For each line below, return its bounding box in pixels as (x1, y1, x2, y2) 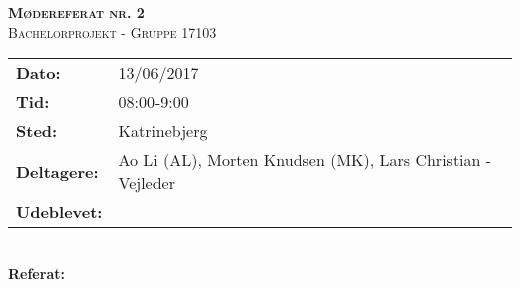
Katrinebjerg (118, 119, 208, 143)
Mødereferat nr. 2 (8, 2, 145, 22)
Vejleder (118, 171, 175, 195)
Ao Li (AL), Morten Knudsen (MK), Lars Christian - (118, 148, 492, 172)
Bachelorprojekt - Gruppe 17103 (8, 21, 217, 42)
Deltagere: (16, 159, 99, 183)
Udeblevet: (16, 200, 103, 224)
